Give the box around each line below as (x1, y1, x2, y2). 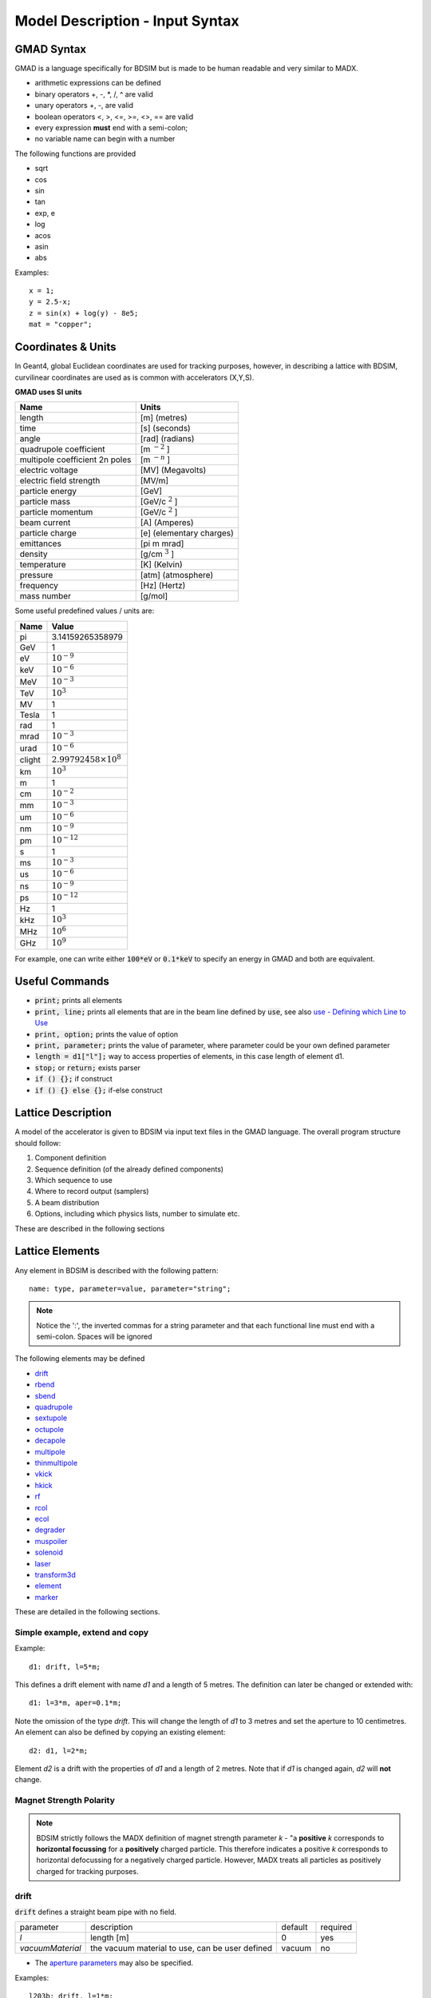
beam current (19, 517, 71, 528)
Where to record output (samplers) (34, 1187, 149, 1196)
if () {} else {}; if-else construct (34, 1085, 163, 1095)
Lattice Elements (14, 1244, 100, 1258)
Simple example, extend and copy (14, 1626, 149, 1638)
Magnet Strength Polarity (14, 1795, 115, 1806)
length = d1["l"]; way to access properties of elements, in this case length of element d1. (34, 1052, 345, 1061)
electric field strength (19, 476, 101, 487)
